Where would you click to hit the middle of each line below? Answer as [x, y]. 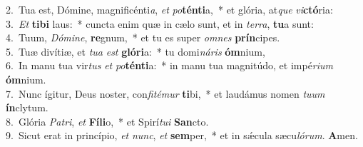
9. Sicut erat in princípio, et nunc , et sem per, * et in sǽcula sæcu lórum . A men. [182, 135]
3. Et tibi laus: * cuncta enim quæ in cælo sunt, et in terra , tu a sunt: [160, 23]
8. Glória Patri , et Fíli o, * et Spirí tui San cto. [107, 121]
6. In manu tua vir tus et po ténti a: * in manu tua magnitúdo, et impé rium [170, 65]
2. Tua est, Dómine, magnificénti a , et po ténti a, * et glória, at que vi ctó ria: [169, 9]
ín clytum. [27, 107]
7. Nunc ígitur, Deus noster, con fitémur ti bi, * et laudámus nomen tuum [165, 93]
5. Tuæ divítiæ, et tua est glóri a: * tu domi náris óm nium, [136, 51]
